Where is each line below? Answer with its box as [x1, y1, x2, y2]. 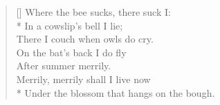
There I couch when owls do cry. [16, 32, 154, 46]
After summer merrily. [16, 58, 111, 73]
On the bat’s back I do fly [16, 45, 127, 59]
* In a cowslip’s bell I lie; [16, 18, 123, 32]
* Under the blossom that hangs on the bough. [16, 85, 215, 100]
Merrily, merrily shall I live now [16, 71, 151, 86]
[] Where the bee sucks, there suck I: [16, 5, 171, 19]
